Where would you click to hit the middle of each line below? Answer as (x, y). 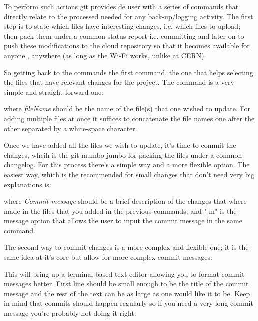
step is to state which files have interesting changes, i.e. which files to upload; (122, 26)
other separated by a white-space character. (71, 128)
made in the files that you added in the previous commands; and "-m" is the (120, 210)
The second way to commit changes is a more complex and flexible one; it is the (126, 247)
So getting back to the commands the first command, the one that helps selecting (129, 72)
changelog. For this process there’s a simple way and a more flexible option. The (127, 164)
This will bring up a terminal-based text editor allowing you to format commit (124, 273)
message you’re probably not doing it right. (70, 313)
